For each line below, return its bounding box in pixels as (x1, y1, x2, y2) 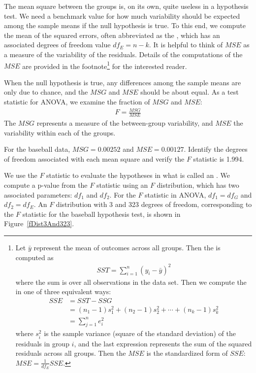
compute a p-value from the (4, 179, 88, 190)
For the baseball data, (4, 144, 70, 154)
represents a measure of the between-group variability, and (36, 117, 213, 128)
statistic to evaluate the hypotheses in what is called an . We (46, 170, 230, 180)
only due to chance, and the (4, 87, 88, 97)
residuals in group (15, 338, 69, 348)
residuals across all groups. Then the (15, 348, 126, 358)
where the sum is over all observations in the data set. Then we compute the (15, 276, 247, 287)
